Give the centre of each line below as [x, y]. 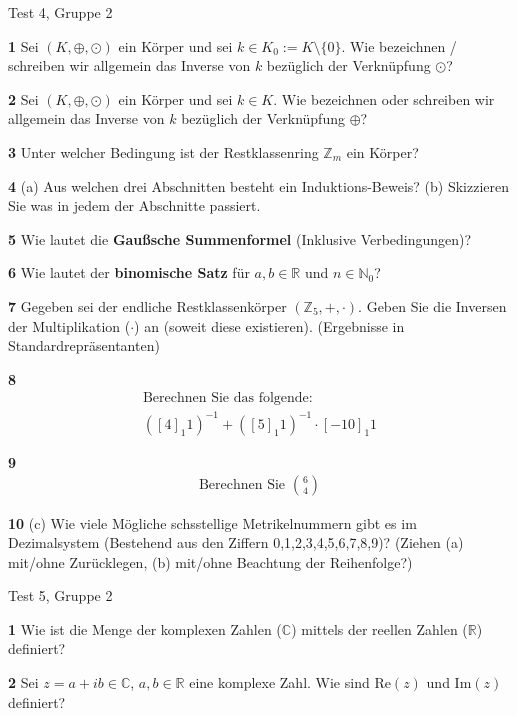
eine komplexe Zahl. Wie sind [279, 682]
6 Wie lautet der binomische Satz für [129, 272]
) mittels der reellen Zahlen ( [379, 628]
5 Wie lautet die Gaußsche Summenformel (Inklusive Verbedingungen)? [240, 238]
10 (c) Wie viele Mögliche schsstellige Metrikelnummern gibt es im [212, 522]
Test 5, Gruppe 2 [60, 595]
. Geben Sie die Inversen [432, 305]
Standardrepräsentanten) [84, 345]
